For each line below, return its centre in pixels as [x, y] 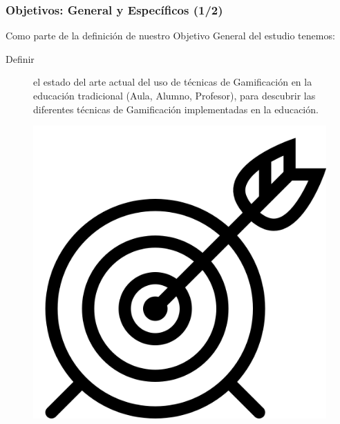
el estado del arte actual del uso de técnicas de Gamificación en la [173, 82]
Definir [20, 58]
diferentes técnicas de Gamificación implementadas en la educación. [176, 109]
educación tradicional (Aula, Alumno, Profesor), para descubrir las [174, 95]
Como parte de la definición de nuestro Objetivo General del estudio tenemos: [170, 36]
